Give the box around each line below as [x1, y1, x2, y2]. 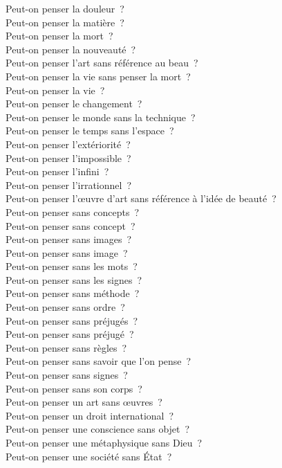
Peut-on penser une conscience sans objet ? [6, 422, 190, 436]
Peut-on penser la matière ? [6, 15, 124, 29]
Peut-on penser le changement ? [6, 96, 142, 111]
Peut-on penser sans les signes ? [6, 272, 142, 287]
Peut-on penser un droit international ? [6, 408, 174, 422]
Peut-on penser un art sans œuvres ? [6, 395, 162, 409]
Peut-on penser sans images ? [6, 232, 132, 246]
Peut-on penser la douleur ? [6, 1, 124, 15]
